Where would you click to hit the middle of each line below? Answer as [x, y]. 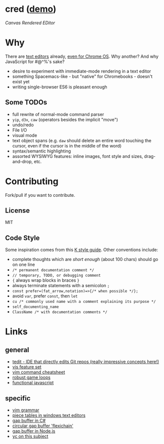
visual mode [25, 135]
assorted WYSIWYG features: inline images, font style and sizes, [78, 156]
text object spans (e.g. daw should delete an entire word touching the [82, 140]
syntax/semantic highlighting [42, 151]
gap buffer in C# [29, 421]
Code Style [22, 238]
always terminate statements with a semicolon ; [61, 286]
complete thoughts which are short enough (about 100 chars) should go [85, 259]
